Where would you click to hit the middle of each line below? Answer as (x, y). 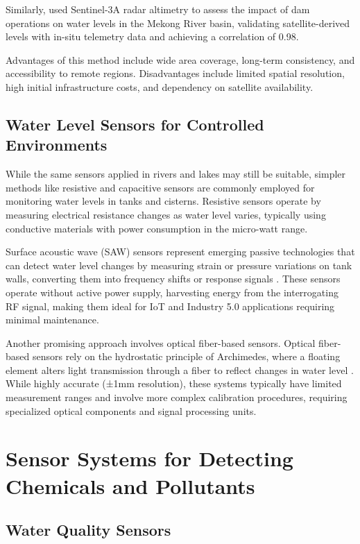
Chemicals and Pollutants (130, 485)
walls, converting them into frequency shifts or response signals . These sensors (173, 279)
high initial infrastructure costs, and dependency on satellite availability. (160, 86)
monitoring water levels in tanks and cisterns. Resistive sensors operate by (163, 201)
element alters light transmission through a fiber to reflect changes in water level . (180, 369)
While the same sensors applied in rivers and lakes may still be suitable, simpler (176, 174)
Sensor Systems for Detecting (149, 458)
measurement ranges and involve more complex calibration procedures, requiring (177, 397)
